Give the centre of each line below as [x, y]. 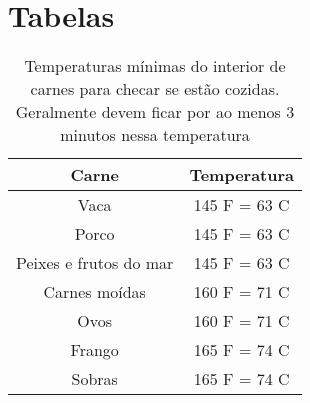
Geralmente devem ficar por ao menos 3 [155, 112]
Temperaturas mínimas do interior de [155, 66]
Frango [94, 350]
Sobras [94, 379]
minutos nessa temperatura [155, 135]
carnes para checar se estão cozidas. [155, 89]
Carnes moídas [94, 292]
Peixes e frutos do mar [95, 263]
